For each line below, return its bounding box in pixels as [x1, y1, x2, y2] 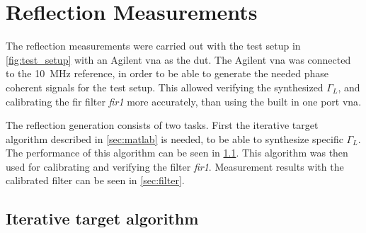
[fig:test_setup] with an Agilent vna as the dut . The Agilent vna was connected [6, 52, 351, 67]
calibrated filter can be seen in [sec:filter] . [6, 173, 185, 188]
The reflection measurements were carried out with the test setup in [6, 38, 301, 53]
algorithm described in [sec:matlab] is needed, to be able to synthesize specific [6, 131, 343, 146]
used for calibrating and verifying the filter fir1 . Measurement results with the [6, 159, 344, 174]
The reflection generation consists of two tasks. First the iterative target [6, 118, 319, 132]
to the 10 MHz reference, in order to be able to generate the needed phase [6, 66, 329, 81]
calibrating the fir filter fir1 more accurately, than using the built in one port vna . [6, 93, 362, 108]
